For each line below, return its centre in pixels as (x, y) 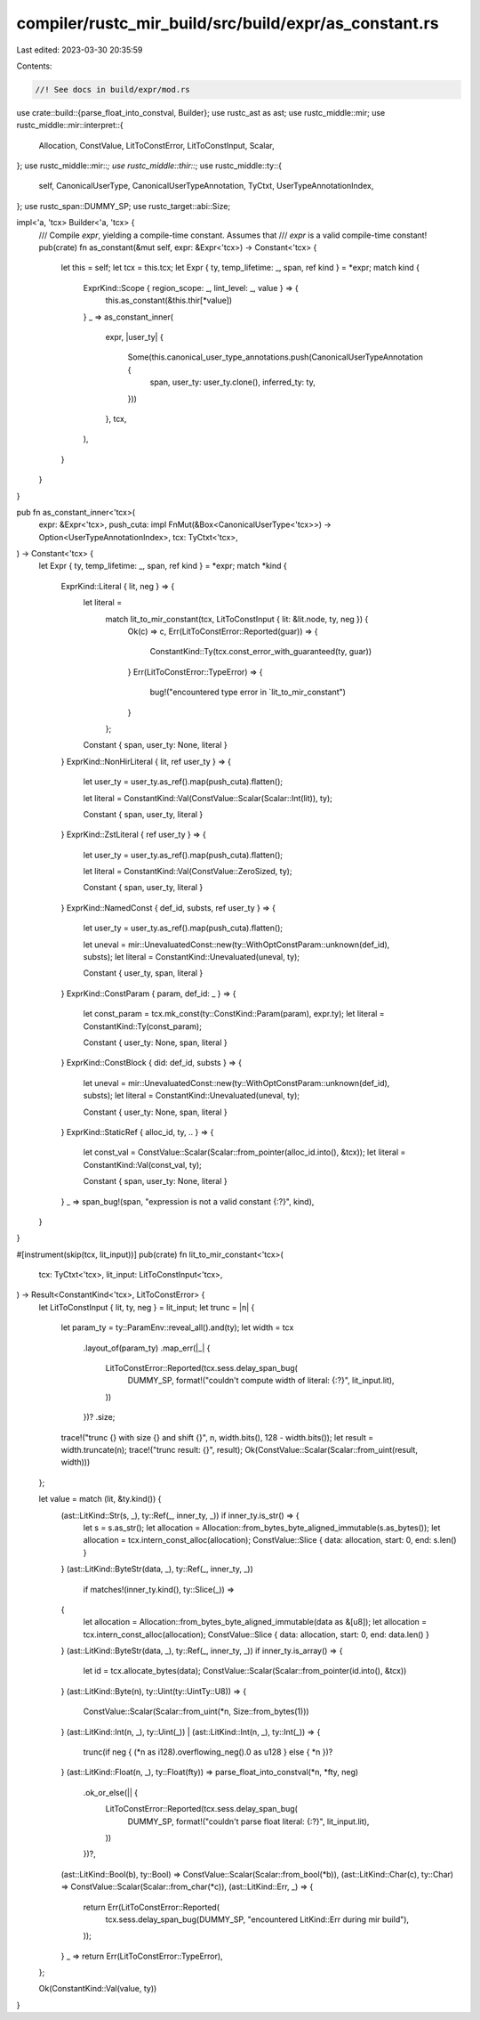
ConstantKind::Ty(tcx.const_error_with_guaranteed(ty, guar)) (261, 652)
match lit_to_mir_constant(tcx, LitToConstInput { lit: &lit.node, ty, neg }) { (237, 619)
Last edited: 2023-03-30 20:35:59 (80, 50)
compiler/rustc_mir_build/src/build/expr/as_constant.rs (228, 23)
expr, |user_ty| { (134, 337)
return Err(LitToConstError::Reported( (152, 1907)
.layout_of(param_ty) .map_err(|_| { (147, 1348)
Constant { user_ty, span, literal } (143, 973)
